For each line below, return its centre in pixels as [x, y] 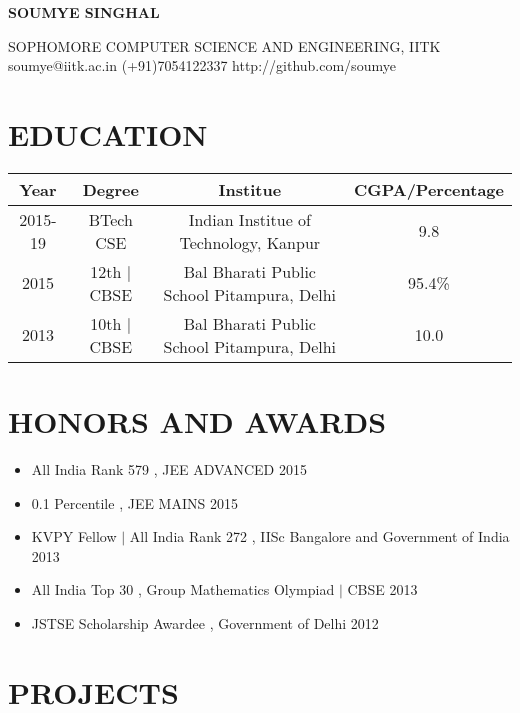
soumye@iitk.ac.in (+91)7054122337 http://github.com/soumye [202, 65]
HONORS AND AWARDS [197, 421]
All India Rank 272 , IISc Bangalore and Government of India [319, 536]
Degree [110, 189]
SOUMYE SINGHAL [84, 12]
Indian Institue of [249, 219]
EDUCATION [108, 133]
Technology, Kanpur [250, 242]
